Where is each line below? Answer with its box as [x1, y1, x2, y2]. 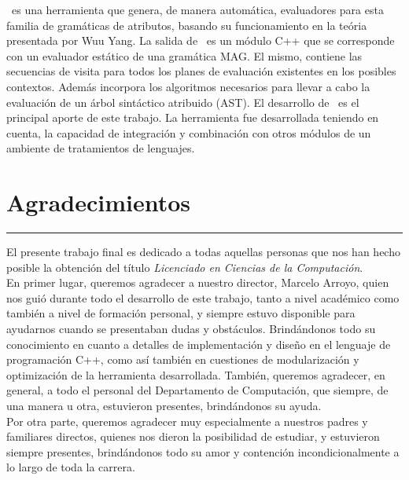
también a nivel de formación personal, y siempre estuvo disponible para [6, 305, 356, 321]
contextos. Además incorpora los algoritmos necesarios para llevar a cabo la [6, 78, 370, 94]
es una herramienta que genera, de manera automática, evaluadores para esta [11, 2, 384, 17]
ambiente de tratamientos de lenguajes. [6, 140, 195, 156]
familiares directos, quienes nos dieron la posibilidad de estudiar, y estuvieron [6, 428, 380, 445]
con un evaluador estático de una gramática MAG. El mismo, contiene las [6, 47, 363, 64]
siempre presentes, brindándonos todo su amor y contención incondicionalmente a [6, 443, 400, 460]
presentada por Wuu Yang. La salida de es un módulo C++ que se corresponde [6, 32, 395, 49]
